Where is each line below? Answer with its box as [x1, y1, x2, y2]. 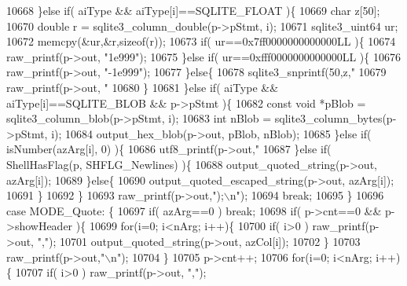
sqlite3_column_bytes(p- [274, 110, 397, 126]
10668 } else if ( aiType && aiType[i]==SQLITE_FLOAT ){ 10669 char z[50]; [6, 2, 380, 18]
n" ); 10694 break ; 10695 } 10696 [229, 187, 384, 203]
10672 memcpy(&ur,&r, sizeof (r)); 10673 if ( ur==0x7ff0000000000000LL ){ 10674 [6, 33, 396, 49]
